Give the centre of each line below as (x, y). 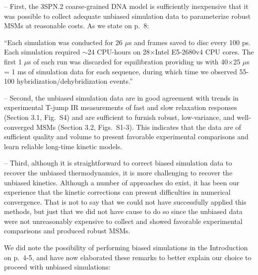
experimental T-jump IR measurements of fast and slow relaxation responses (121, 107)
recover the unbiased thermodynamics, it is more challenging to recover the (118, 172)
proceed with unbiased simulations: (57, 267)
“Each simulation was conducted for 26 (63, 42)
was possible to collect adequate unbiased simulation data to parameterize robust (128, 16)
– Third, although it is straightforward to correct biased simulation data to (118, 163)
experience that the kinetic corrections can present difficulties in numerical (117, 192)
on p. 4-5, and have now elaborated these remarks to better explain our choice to (128, 257)
